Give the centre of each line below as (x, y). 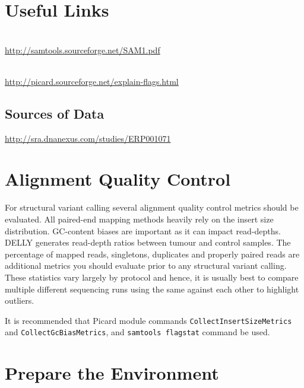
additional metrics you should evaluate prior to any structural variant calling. (146, 265)
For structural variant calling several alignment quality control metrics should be (152, 207)
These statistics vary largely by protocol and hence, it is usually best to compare (152, 277)
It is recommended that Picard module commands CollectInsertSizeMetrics (148, 320)
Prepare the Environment (112, 373)
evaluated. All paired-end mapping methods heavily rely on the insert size (139, 219)
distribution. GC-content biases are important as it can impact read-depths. (143, 230)
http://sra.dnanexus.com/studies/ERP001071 (88, 138)
